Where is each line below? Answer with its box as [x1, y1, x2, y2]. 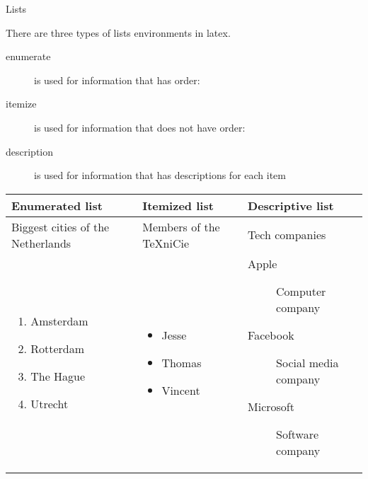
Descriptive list [248, 197, 334, 214]
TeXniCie [142, 234, 190, 251]
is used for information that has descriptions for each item [34, 168, 286, 183]
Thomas [161, 354, 202, 371]
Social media [276, 354, 339, 371]
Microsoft [248, 398, 294, 415]
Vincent [161, 381, 200, 398]
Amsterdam [30, 313, 88, 330]
